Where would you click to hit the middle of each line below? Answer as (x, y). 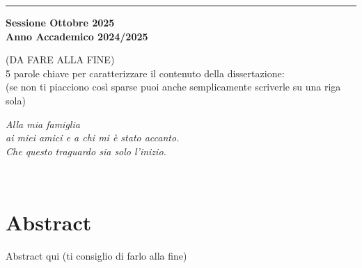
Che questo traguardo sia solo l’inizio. (86, 151)
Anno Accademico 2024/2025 (77, 36)
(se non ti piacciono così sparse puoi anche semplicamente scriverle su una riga (173, 87)
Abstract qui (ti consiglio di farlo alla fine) (96, 256)
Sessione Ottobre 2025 (60, 22)
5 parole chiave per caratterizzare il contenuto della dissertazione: (145, 73)
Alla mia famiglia (43, 124)
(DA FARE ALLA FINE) (60, 60)
